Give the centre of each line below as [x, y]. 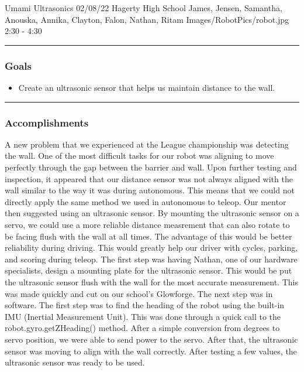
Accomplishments [47, 122]
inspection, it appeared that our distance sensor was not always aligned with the [149, 178]
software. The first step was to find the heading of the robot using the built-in [145, 305]
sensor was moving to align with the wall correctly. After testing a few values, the [151, 351]
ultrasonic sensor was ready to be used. [75, 362]
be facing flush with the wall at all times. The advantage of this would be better [148, 236]
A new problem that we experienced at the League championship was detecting [147, 144]
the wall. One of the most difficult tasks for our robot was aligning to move [139, 156]
